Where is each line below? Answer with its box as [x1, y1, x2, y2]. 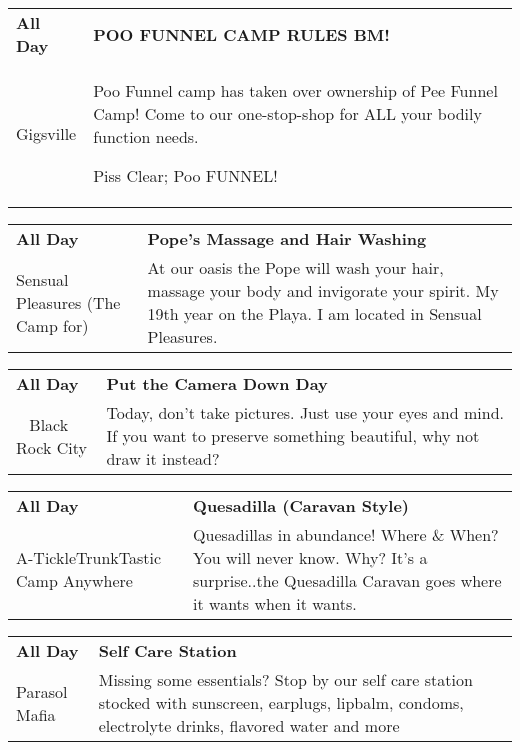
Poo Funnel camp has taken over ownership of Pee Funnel [93, 79, 498, 102]
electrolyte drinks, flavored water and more [98, 714, 400, 737]
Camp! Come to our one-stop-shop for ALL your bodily [93, 102, 482, 125]
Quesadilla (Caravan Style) [193, 494, 410, 517]
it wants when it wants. [193, 592, 357, 615]
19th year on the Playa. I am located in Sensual [147, 302, 482, 325]
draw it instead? [106, 447, 220, 470]
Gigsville [16, 121, 77, 145]
